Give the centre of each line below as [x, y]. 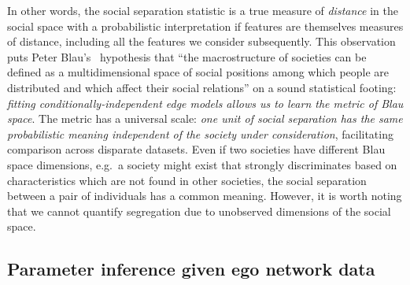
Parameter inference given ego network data [191, 269]
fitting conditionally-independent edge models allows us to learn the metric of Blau [205, 103]
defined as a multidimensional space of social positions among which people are [198, 72]
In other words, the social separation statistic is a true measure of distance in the [203, 10]
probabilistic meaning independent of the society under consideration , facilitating [200, 133]
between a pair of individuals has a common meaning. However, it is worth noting [205, 196]
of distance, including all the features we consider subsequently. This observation [201, 41]
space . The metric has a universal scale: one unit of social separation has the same [205, 118]
